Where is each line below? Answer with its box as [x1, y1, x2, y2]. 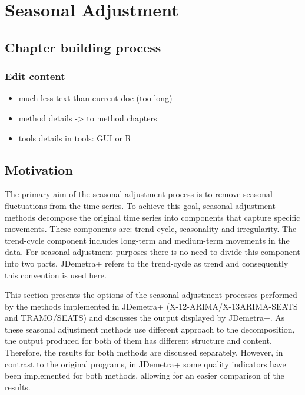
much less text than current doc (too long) [18, 92, 173, 104]
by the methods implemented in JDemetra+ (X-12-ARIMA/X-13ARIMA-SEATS [5, 300, 298, 312]
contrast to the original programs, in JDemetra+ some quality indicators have [5, 357, 286, 370]
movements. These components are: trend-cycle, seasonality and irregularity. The [5, 223, 297, 235]
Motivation [5, 160, 73, 178]
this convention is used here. [5, 268, 107, 281]
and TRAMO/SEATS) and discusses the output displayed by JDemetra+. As [5, 311, 285, 324]
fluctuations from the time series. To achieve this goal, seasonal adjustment [5, 199, 276, 211]
